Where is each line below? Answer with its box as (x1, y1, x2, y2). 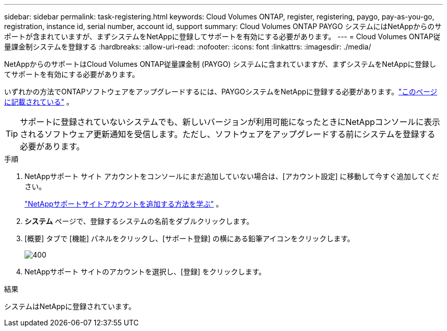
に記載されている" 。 (4, 97, 74, 106)
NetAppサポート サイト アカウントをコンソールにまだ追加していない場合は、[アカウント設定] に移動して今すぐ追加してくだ (24, 172, 439, 181)
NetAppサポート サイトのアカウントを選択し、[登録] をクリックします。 (24, 267, 266, 276)
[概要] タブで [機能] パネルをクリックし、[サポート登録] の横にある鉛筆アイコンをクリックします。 (24, 234, 355, 243)
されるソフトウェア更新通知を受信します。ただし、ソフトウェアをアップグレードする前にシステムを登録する (20, 129, 435, 139)
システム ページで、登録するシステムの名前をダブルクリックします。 (24, 217, 254, 225)
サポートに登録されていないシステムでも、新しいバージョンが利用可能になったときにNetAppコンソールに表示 (20, 117, 440, 127)
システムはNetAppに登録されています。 (4, 302, 136, 311)
